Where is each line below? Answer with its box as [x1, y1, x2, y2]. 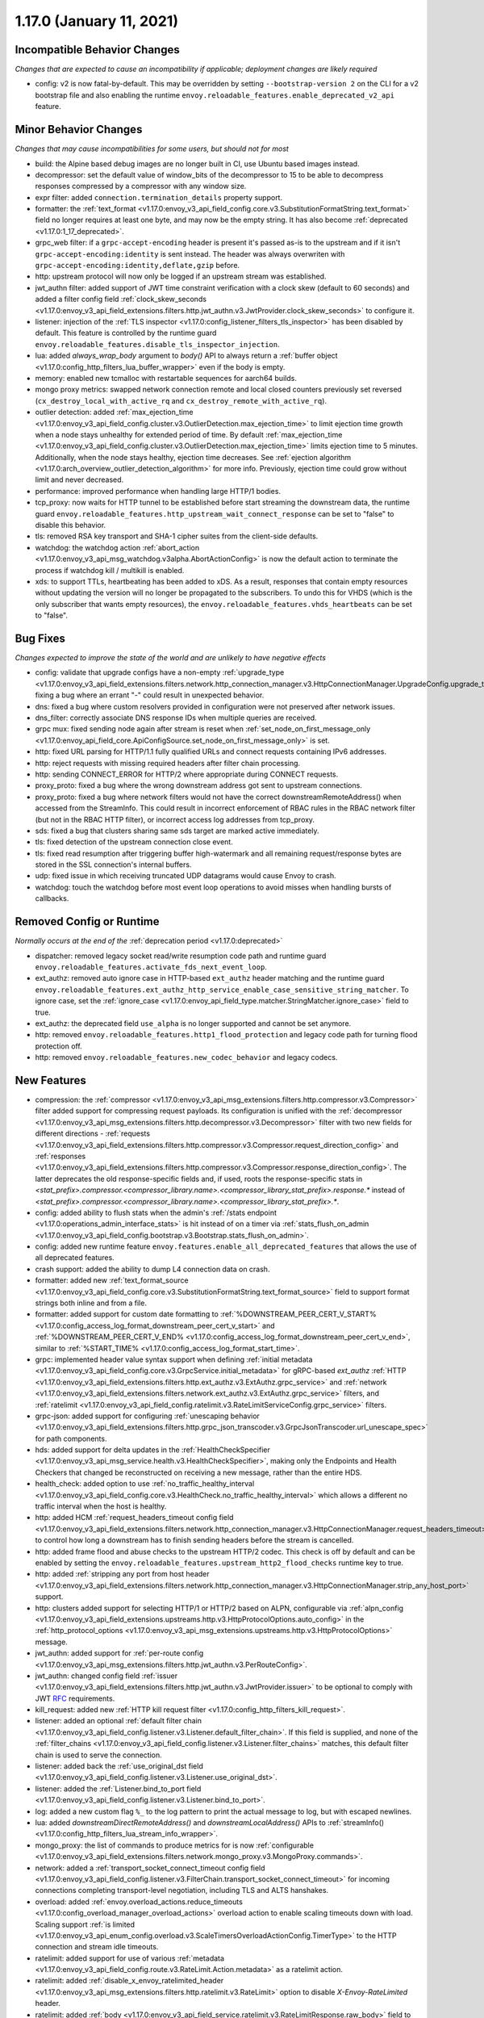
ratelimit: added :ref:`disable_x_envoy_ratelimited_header [35, 1976, 224, 1986]
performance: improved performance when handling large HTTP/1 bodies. [35, 486, 282, 496]
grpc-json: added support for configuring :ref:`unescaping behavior [35, 1411, 260, 1421]
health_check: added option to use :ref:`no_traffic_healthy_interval [35, 1479, 255, 1488]
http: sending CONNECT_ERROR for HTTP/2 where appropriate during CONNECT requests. [35, 769, 339, 779]
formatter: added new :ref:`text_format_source [35, 1275, 189, 1285]
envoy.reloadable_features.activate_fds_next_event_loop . [35, 961, 268, 972]
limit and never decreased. [35, 475, 124, 484]
